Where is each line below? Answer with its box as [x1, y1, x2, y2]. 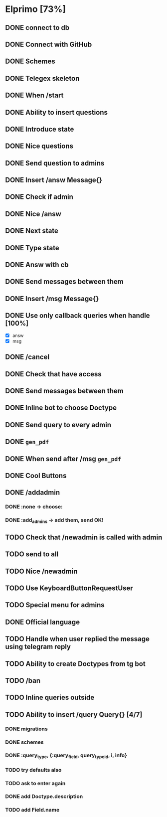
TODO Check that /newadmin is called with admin [5, 533, 163, 541]
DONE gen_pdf [5, 438, 49, 446]
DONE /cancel [5, 353, 50, 361]
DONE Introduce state [5, 125, 74, 133]
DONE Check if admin [5, 193, 74, 201]
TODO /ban [5, 676, 41, 685]
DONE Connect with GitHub [5, 40, 92, 48]
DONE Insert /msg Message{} [5, 294, 99, 303]
